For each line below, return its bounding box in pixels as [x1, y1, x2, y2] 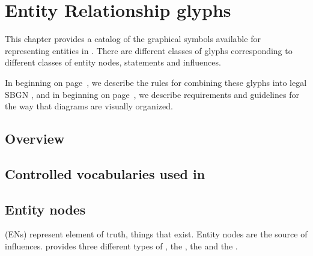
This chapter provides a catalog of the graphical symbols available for [5, 32, 261, 45]
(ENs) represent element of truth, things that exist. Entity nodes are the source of [5, 228, 308, 240]
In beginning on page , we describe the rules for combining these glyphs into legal [5, 76, 307, 88]
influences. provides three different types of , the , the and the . [5, 240, 238, 252]
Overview [5, 129, 65, 148]
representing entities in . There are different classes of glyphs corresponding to [5, 44, 293, 56]
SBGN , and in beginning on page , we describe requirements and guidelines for [5, 88, 299, 100]
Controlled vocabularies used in [5, 164, 205, 183]
